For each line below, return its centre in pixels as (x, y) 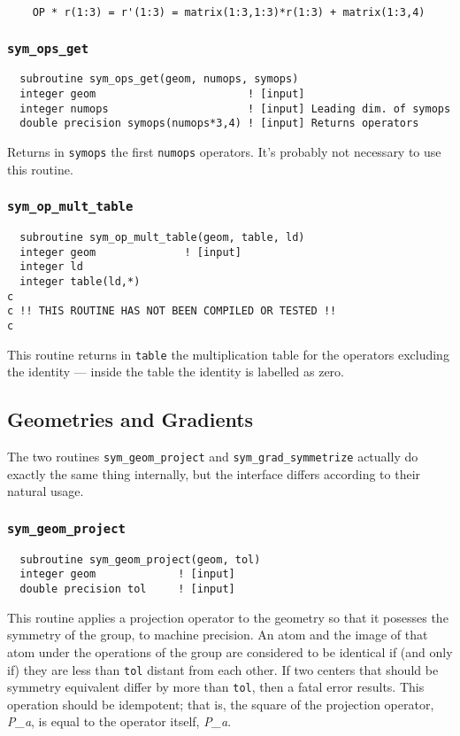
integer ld (51, 267)
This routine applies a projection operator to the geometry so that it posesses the (228, 617)
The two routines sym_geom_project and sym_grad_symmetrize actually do (213, 457)
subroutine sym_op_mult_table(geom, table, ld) (162, 238)
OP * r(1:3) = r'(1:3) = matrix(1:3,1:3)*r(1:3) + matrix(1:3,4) (229, 12)
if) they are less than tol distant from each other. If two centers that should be (223, 669)
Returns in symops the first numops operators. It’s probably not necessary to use (224, 152)
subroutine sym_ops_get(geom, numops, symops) (159, 79)
